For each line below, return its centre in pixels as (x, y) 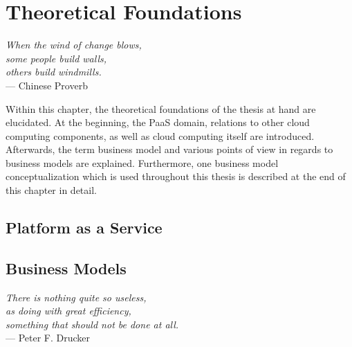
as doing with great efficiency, (68, 311)
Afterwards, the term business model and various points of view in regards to (169, 149)
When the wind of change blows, (74, 45)
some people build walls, (56, 58)
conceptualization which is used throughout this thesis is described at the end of (176, 176)
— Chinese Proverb (47, 85)
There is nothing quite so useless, (76, 297)
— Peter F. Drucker (48, 338)
